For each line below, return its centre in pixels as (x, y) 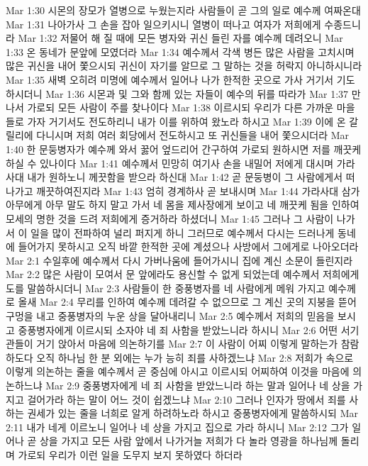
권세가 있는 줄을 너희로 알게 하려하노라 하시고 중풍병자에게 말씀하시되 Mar (193, 413)
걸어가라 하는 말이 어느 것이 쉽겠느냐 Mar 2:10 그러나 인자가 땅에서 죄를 (186, 399)
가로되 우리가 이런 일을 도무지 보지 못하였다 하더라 (130, 455)
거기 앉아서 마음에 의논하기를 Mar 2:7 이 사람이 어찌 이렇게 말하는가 (187, 344)
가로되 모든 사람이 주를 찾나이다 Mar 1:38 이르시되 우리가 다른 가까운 (180, 107)
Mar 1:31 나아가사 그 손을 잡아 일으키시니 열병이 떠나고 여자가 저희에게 (163, 24)
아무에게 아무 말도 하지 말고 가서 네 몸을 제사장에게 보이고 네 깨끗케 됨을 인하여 (183, 205)
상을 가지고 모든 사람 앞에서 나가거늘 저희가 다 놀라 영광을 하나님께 (189, 441)
